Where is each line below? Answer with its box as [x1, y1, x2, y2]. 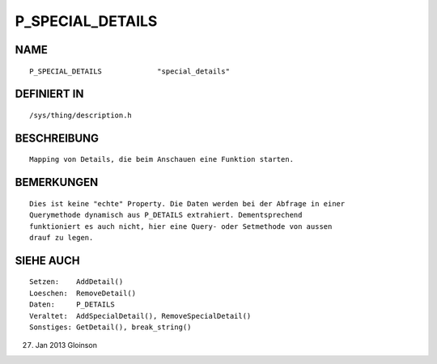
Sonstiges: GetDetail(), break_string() [29, 322, 192, 332]
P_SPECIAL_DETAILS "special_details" [29, 66, 231, 76]
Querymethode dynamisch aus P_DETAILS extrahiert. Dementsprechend [29, 210, 303, 220]
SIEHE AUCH [15, 253, 80, 267]
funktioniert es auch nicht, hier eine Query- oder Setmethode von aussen [29, 222, 333, 231]
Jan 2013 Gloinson [35, 341, 97, 350]
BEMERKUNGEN [15, 176, 99, 189]
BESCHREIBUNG [15, 131, 100, 145]
